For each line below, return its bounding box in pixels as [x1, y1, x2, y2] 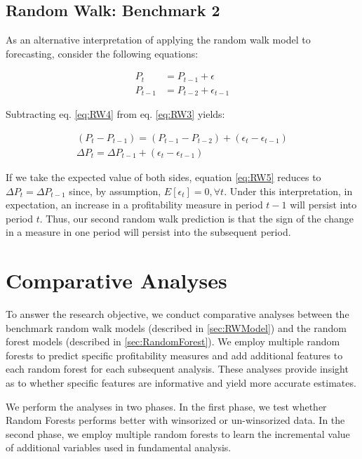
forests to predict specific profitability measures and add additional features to [6, 347, 343, 362]
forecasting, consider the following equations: [6, 46, 199, 60]
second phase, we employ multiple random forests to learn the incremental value [6, 426, 350, 441]
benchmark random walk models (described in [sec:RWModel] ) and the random [6, 320, 347, 335]
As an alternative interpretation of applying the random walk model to [6, 32, 311, 47]
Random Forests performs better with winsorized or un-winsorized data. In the [6, 413, 345, 427]
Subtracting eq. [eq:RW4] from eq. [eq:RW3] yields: [6, 107, 225, 121]
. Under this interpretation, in [224, 183, 353, 198]
